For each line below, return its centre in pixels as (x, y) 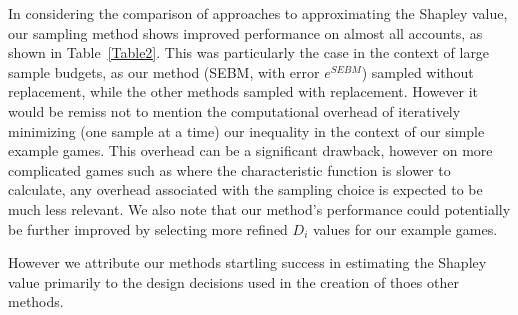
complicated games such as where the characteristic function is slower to (229, 169)
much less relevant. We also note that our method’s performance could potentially (259, 208)
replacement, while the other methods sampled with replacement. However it (243, 91)
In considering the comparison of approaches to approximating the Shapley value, (258, 13)
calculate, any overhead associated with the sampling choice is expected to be (245, 189)
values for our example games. (405, 228)
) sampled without (417, 71)
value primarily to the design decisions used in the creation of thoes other (233, 281)
